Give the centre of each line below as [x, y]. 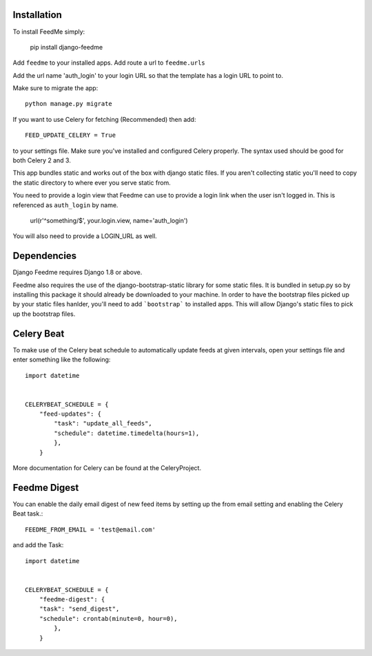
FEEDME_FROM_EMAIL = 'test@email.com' [91, 529]
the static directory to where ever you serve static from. [92, 182]
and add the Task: [38, 545]
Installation [37, 15]
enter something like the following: [62, 360]
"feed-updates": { [70, 414]
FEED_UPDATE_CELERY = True [71, 135]
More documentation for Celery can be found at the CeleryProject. [107, 468]
